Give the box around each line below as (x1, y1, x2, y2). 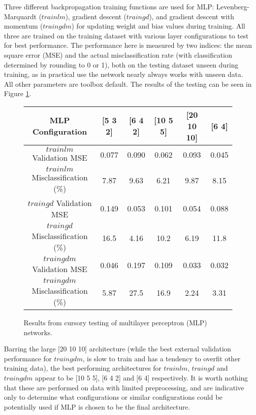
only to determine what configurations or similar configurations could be (4, 392, 223, 402)
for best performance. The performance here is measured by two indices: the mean (4, 40, 252, 50)
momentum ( (4, 21, 43, 31)
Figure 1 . (4, 88, 32, 99)
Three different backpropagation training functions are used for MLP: (4, 1, 214, 11)
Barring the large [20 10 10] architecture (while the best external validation (4, 344, 231, 354)
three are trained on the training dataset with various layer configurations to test (4, 30, 249, 40)
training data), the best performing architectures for (4, 363, 161, 373)
